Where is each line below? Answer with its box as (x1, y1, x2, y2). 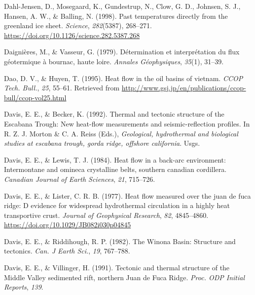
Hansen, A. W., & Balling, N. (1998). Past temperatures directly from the (4, 10, 228, 21)
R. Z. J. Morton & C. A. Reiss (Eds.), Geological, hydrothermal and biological (4, 128, 238, 138)
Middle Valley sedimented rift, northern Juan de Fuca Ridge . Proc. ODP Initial (4, 272, 245, 282)
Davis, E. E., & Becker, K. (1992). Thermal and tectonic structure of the (4, 109, 224, 119)
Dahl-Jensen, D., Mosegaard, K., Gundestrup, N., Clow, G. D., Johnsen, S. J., (4, 1, 241, 11)
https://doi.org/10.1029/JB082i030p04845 (4, 219, 131, 230)
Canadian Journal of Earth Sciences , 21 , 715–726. (4, 173, 155, 184)
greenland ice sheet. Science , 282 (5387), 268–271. (4, 20, 152, 31)
